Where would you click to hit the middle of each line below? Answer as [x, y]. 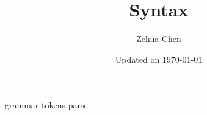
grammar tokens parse [46, 105]
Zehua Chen [159, 39]
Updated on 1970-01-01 [159, 59]
